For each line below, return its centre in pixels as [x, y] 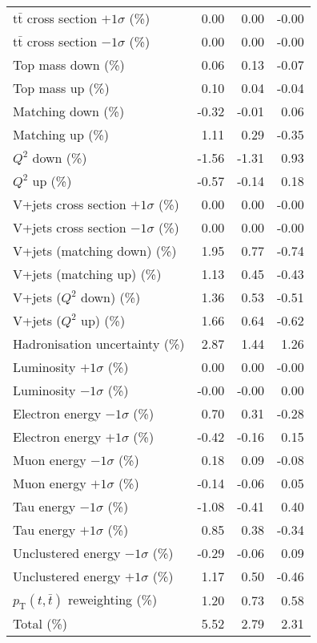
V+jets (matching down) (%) [95, 251]
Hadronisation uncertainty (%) [99, 344]
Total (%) [40, 624]
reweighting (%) [113, 599]
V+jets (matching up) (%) [87, 274]
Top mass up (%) [61, 88]
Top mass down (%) [69, 65]
